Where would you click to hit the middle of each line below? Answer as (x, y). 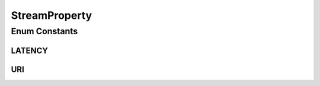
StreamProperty (52, 15)
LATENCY (30, 50)
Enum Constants (44, 31)
